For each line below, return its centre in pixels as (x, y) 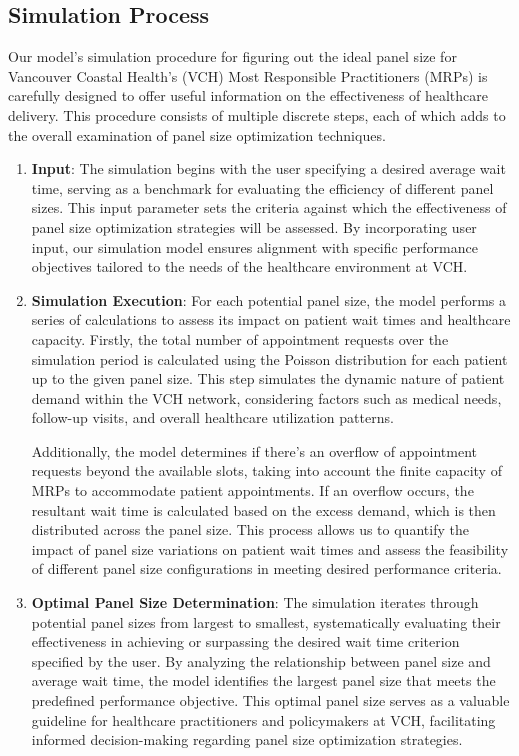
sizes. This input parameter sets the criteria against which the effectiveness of (269, 207)
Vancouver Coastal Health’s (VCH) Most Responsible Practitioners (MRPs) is (248, 75)
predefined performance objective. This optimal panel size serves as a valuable (270, 700)
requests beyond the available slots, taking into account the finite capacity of (266, 470)
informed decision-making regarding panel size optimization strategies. (247, 739)
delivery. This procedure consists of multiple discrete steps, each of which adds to (257, 114)
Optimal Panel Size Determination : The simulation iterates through (255, 602)
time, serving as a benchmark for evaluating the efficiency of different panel (262, 187)
